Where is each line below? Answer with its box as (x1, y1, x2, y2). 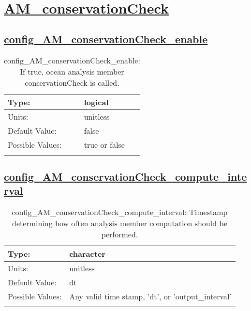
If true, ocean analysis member (20, 65, 124, 77)
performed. (101, 229, 138, 240)
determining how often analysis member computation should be (12, 218, 227, 229)
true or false (84, 139, 125, 150)
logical (84, 96, 109, 108)
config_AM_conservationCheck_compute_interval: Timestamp (12, 206, 228, 218)
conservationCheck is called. (25, 77, 119, 88)
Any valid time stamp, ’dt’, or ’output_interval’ (69, 291, 232, 302)
